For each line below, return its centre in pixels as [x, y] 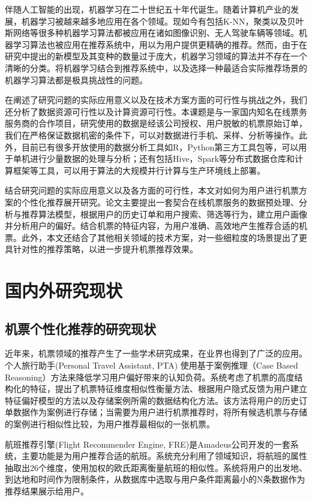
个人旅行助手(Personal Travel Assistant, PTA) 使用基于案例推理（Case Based [151, 365]
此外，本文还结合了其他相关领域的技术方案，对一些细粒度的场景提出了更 [164, 237]
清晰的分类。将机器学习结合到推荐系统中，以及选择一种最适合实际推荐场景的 [156, 67]
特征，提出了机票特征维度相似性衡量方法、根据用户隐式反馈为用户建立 [168, 389]
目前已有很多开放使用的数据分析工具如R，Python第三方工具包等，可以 [160, 147]
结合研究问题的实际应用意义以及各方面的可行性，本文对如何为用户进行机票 [152, 190]
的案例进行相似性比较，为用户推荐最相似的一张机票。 [110, 424]
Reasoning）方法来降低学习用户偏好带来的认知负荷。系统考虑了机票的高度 [150, 377]
